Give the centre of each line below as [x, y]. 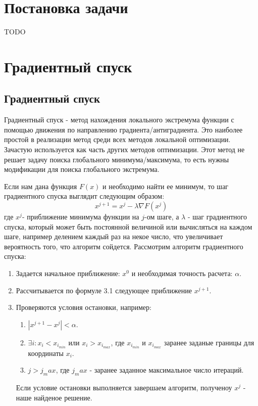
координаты [46, 353]
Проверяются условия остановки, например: [84, 307]
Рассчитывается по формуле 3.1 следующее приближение [104, 290]
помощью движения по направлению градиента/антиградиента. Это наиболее [123, 129]
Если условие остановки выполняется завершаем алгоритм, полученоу [124, 388]
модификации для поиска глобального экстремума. [82, 169]
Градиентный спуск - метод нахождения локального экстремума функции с [119, 120]
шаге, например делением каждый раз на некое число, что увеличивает [114, 236]
